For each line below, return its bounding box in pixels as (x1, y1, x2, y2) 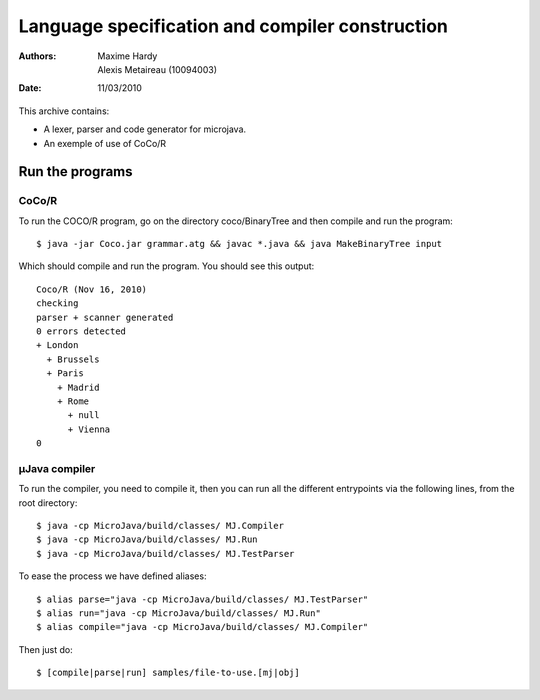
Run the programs (18, 163, 134, 180)
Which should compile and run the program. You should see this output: (18, 260, 315, 272)
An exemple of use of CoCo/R (43, 137, 167, 149)
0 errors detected (36, 326, 127, 337)
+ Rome (56, 395, 90, 407)
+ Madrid (56, 381, 100, 393)
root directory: (18, 496, 78, 509)
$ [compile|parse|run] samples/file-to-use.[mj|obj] (36, 667, 300, 679)
